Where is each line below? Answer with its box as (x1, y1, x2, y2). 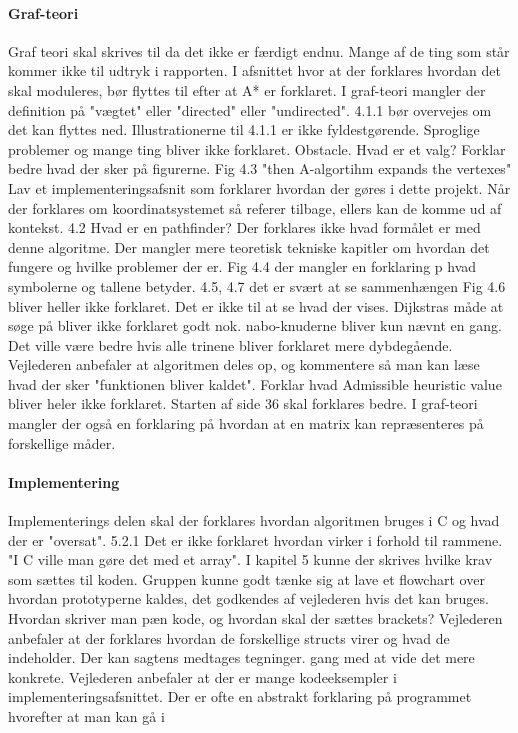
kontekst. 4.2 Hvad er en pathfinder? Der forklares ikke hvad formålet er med (8, 217, 481, 238)
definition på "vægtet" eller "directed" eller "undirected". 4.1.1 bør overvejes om (8, 99, 492, 120)
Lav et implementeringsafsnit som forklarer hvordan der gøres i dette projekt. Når (8, 177, 511, 198)
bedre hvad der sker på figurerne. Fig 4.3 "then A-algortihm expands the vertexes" (8, 158, 512, 179)
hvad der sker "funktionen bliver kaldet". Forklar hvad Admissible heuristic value (8, 373, 502, 394)
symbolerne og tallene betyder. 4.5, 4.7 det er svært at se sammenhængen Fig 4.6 (8, 275, 506, 296)
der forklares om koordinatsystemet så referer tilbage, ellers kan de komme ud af (8, 197, 502, 218)
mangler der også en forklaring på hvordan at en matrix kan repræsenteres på (8, 413, 484, 434)
